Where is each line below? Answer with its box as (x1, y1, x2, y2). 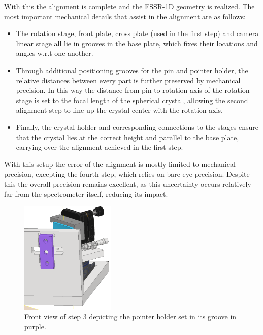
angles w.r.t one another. (16, 48, 93, 58)
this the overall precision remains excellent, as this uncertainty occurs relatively (4, 178, 251, 189)
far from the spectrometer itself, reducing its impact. (4, 188, 168, 199)
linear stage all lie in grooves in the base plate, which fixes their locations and (16, 38, 258, 48)
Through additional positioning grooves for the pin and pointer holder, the (16, 64, 248, 75)
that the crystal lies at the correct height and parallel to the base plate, (16, 131, 239, 142)
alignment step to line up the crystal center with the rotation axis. (16, 105, 223, 115)
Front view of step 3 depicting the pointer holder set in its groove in (24, 311, 237, 322)
